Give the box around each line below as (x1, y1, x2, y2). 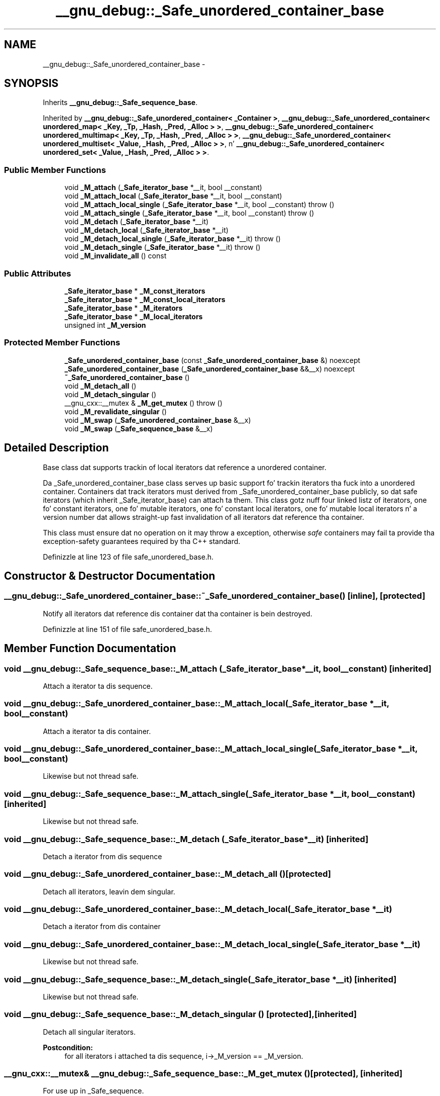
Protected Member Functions (4, 337, 121, 348)
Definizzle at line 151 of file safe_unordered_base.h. (43, 624, 212, 633)
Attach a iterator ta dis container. (43, 726, 151, 736)
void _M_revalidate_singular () (64, 407, 167, 416)
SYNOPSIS (4, 77, 59, 90)
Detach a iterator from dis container (43, 922, 161, 931)
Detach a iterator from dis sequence (43, 852, 162, 861)
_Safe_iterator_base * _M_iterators (64, 303, 183, 312)
